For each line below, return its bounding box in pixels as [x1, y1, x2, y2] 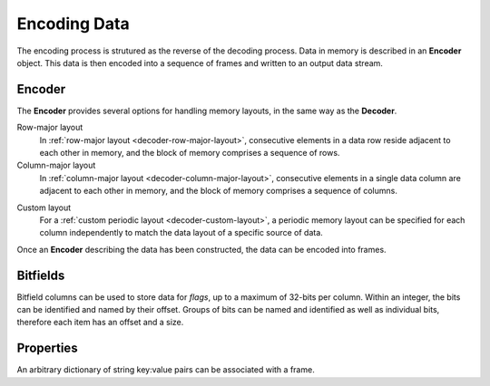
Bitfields [16, 267, 65, 283]
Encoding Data [16, 14, 131, 34]
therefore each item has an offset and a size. [16, 317, 184, 328]
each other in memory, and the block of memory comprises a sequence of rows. [39, 148, 340, 159]
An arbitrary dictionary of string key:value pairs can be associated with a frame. [16, 364, 315, 375]
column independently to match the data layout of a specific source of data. [39, 227, 324, 238]
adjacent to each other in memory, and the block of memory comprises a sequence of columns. [39, 186, 398, 197]
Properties [16, 341, 78, 356]
